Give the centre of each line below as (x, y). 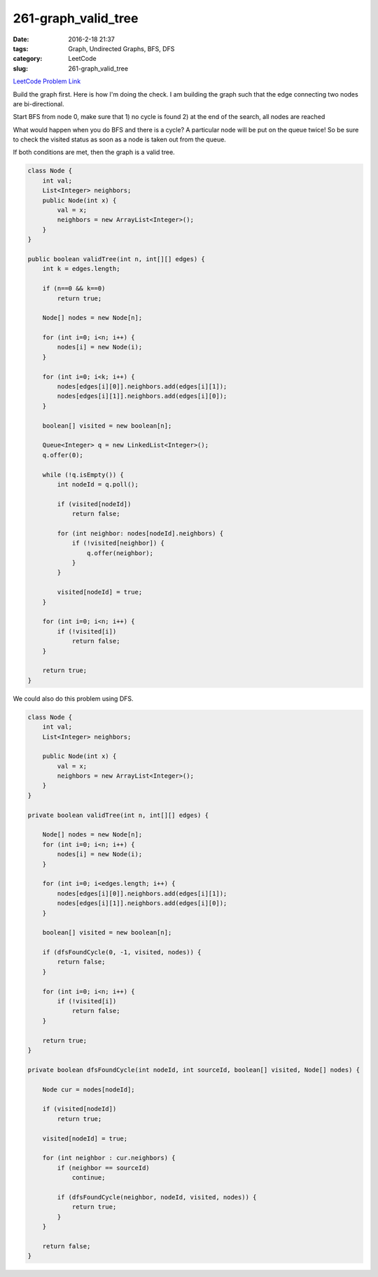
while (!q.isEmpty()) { (83, 475)
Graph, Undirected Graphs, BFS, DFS (121, 48)
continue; (89, 1178)
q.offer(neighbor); (120, 553)
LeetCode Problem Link (47, 81)
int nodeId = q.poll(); (98, 484)
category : (28, 59)
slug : (20, 68)
